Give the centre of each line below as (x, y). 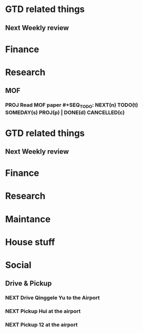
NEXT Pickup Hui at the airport (43, 311)
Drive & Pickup (28, 284)
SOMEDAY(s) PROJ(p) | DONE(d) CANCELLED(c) (65, 113)
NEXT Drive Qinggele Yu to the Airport (52, 298)
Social (18, 265)
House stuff (30, 242)
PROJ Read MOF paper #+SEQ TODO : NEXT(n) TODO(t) (72, 105)
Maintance (28, 219)
